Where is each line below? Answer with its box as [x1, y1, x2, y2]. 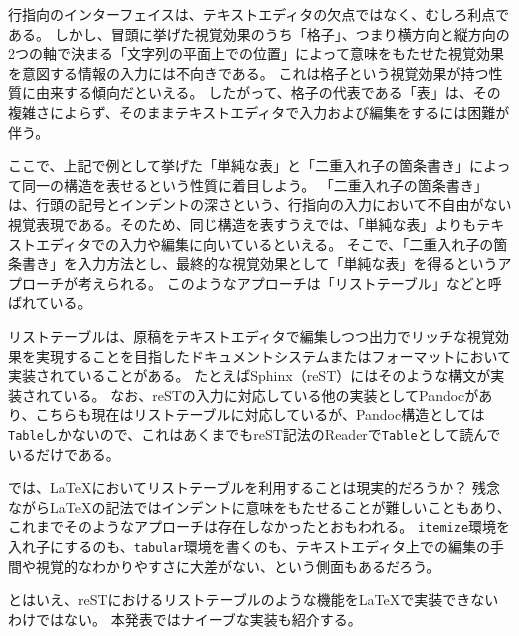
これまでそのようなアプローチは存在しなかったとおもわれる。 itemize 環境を [8, 516, 511, 537]
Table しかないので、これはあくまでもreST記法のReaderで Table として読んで [8, 423, 501, 444]
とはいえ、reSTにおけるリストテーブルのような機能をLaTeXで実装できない [8, 589, 499, 610]
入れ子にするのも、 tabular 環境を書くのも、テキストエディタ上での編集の [8, 535, 491, 556]
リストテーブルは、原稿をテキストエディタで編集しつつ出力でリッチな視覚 [8, 325, 495, 346]
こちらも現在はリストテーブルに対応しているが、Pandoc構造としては [35, 404, 485, 425]
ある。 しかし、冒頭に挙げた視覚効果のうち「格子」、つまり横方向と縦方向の [8, 23, 510, 44]
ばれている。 [8, 292, 92, 313]
